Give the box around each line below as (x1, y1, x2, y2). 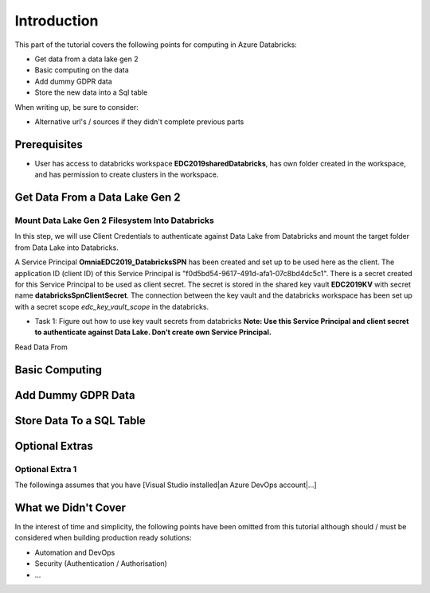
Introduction (14, 12, 99, 29)
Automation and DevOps (34, 548, 115, 557)
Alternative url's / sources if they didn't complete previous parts (34, 116, 244, 127)
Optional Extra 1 (14, 463, 77, 474)
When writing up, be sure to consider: (14, 102, 139, 111)
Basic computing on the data (34, 65, 129, 75)
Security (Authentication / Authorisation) (34, 559, 167, 568)
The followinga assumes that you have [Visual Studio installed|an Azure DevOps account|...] (14, 480, 318, 490)
